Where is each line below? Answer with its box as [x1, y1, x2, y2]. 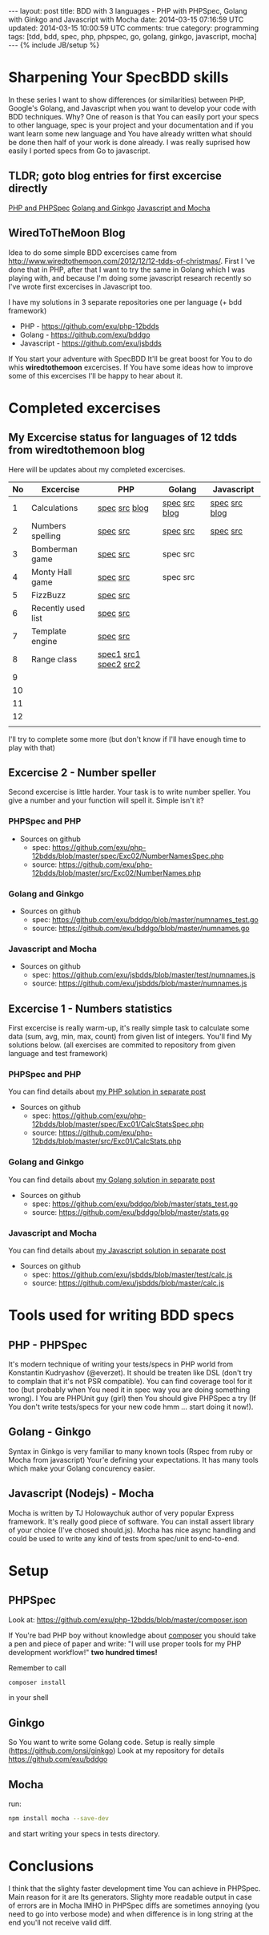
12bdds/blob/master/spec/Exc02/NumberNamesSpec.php [31, 851, 224, 860]
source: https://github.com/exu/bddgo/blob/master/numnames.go [31, 923, 250, 933]
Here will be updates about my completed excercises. [8, 464, 186, 474]
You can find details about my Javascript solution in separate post [8, 1245, 227, 1255]
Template [31, 625, 66, 637]
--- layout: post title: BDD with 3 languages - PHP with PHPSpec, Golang [8, 6, 248, 15]
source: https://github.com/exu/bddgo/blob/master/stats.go [31, 1207, 230, 1216]
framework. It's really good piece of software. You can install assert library [8, 1516, 255, 1526]
